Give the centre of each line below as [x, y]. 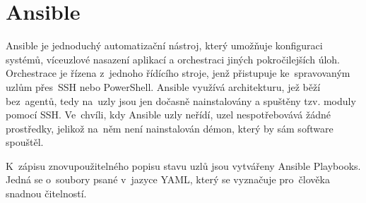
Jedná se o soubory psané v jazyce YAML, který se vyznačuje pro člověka [168, 179]
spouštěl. [25, 142]
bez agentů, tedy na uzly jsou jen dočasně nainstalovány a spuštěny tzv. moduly [181, 100]
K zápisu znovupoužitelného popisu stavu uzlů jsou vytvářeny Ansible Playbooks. [183, 165]
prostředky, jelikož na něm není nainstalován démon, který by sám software [170, 128]
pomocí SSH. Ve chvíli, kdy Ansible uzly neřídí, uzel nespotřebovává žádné [168, 115]
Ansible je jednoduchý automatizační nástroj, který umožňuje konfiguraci [164, 45]
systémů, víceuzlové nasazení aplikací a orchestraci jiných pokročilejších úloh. [173, 59]
